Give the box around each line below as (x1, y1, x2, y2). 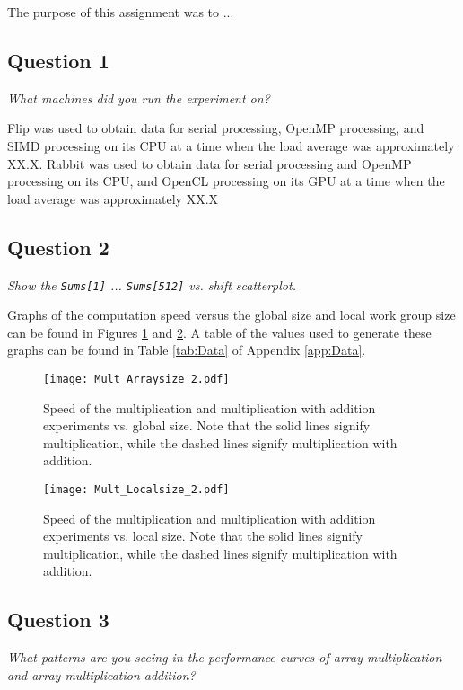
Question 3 (7, 606, 109, 633)
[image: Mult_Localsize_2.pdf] (43, 483, 230, 497)
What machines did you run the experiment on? (7, 88, 270, 107)
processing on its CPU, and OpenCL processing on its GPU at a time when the (7, 172, 445, 190)
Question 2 (7, 233, 109, 261)
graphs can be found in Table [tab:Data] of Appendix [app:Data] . (7, 341, 366, 359)
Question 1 (7, 46, 109, 74)
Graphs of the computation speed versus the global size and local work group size (7, 305, 456, 324)
